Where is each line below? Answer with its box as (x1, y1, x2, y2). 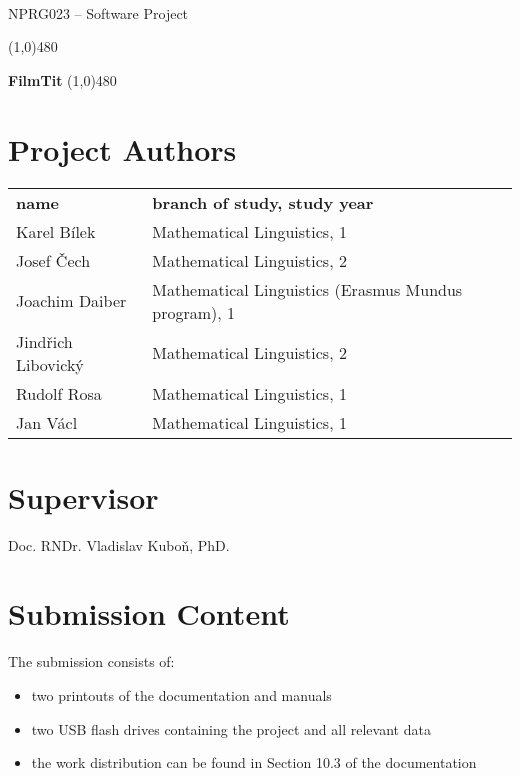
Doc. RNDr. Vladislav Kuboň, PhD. (8, 534, 230, 555)
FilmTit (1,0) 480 (8, 69, 117, 90)
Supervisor (8, 476, 159, 517)
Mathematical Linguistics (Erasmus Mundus (152, 277, 463, 301)
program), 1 (152, 300, 236, 324)
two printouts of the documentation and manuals (31, 684, 332, 705)
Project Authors (8, 128, 237, 169)
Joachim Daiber (16, 289, 127, 312)
